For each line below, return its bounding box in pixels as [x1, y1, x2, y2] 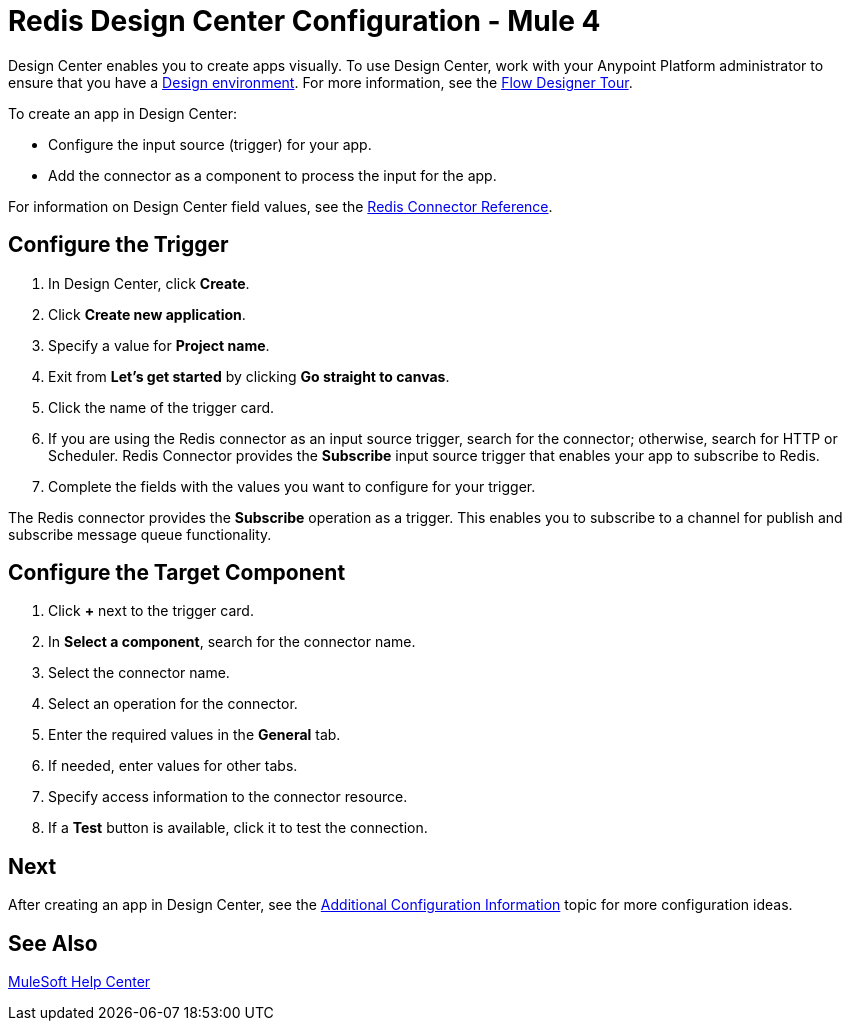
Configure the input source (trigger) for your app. [48, 135, 372, 153]
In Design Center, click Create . [48, 274, 250, 292]
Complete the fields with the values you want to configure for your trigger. [48, 477, 536, 495]
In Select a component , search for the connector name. [48, 633, 416, 651]
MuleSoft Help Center [8, 973, 151, 991]
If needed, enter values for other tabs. [48, 757, 298, 775]
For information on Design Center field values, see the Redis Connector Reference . [8, 197, 553, 215]
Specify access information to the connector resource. [48, 788, 408, 806]
